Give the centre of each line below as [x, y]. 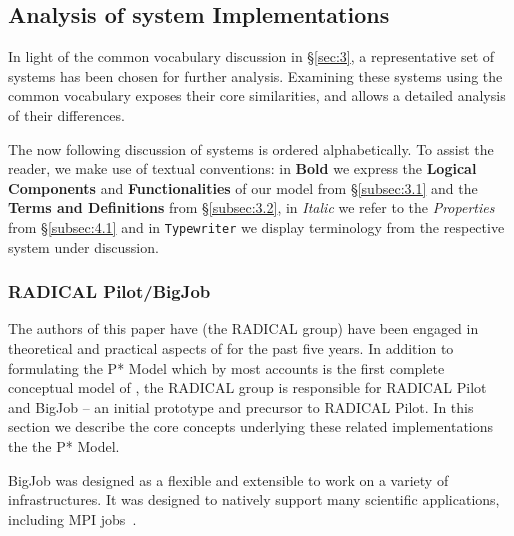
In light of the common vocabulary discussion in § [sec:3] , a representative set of [251, 56]
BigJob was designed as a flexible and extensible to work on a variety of [228, 479]
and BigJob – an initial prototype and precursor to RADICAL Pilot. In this [241, 406]
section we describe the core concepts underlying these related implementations [251, 426]
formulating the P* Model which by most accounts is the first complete [226, 367]
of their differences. [66, 114]
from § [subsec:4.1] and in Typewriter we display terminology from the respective [256, 226]
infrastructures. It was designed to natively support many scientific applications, [254, 499]
